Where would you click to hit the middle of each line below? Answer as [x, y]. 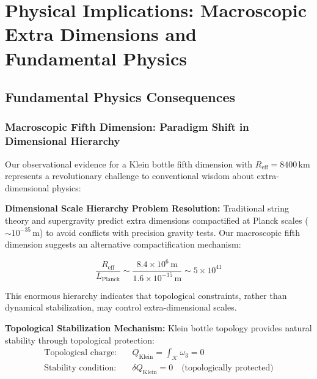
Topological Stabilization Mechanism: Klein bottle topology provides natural [158, 328]
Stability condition [79, 368]
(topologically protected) [228, 368]
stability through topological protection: [80, 340]
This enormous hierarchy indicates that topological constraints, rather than [146, 295]
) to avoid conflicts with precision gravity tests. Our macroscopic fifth [170, 232]
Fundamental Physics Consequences [120, 97]
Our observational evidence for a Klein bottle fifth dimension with [129, 164]
